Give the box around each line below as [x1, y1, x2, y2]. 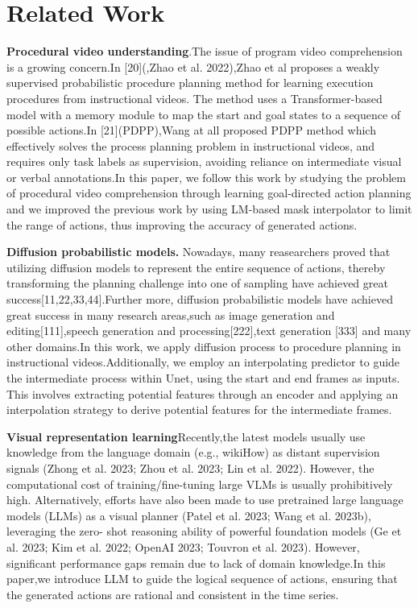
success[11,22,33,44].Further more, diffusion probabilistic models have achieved [6, 291, 393, 308]
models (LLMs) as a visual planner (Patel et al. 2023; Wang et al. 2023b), [6, 507, 371, 523]
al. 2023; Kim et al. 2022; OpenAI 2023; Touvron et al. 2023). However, [6, 538, 360, 555]
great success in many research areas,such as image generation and [6, 306, 335, 323]
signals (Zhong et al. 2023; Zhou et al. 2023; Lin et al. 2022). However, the [6, 459, 375, 476]
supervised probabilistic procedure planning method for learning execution [6, 74, 374, 91]
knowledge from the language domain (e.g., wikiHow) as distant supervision [6, 444, 380, 461]
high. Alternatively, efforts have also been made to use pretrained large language [6, 491, 404, 508]
